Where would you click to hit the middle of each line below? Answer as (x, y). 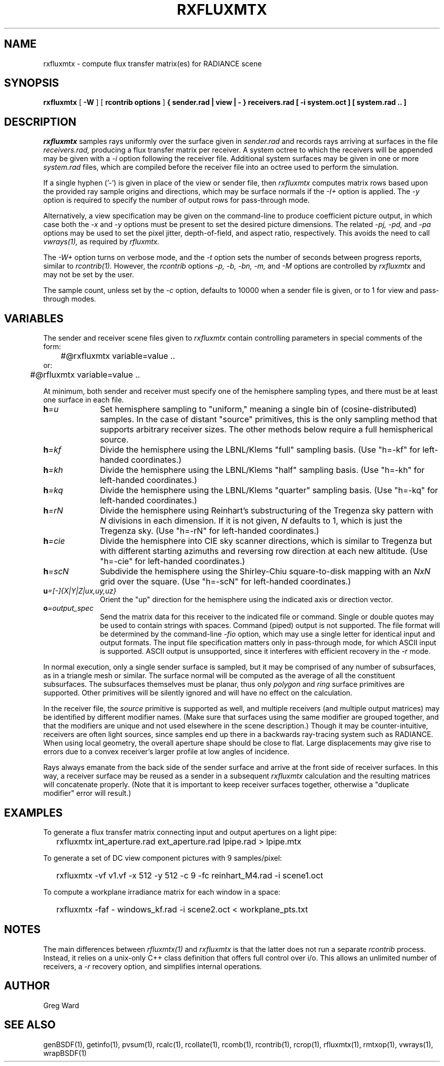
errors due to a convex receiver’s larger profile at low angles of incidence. (166, 752)
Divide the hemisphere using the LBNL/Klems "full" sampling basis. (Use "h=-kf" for (260, 450)
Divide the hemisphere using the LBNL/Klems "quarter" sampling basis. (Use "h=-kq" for (269, 490)
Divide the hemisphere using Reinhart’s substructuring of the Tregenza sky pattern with (267, 511)
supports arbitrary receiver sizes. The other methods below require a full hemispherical (267, 430)
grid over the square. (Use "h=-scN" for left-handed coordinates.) (226, 582)
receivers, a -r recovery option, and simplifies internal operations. (153, 966)
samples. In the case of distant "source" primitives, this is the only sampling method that (269, 419)
